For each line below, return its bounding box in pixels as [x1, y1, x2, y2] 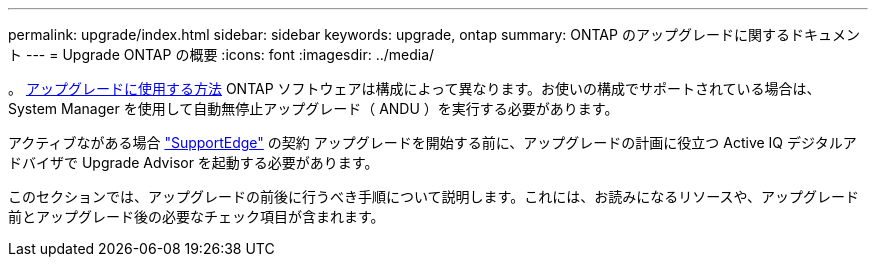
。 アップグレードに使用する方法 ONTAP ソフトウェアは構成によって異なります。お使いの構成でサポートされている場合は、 [8, 80, 821, 97]
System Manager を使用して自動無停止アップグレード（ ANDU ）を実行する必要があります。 [8, 100, 619, 117]
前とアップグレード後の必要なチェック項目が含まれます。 [8, 208, 385, 225]
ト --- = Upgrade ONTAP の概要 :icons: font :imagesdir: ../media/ [8, 46, 435, 63]
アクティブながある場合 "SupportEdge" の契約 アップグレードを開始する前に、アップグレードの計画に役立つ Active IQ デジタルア [8, 134, 857, 151]
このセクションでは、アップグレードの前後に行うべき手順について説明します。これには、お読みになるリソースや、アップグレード [8, 188, 860, 205]
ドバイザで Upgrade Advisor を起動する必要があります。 [8, 154, 379, 171]
